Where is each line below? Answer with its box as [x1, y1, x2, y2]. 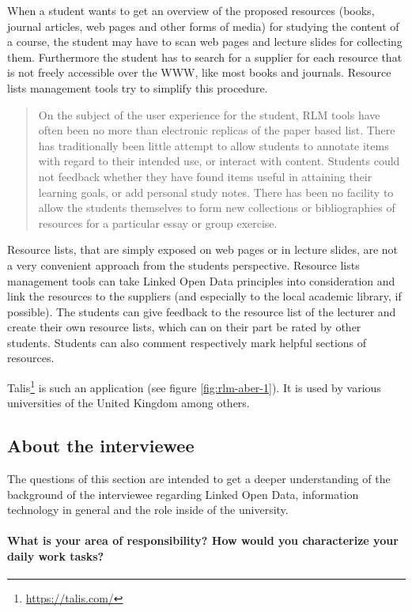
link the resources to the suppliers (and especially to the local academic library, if [7, 288, 402, 304]
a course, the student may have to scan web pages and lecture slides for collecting [7, 33, 403, 50]
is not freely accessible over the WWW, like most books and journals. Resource [7, 64, 391, 81]
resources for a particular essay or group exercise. [38, 214, 278, 231]
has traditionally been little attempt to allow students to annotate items [38, 137, 389, 153]
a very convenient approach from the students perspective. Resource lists [7, 256, 360, 273]
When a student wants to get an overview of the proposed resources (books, [7, 2, 375, 18]
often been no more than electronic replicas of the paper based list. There [38, 122, 395, 138]
